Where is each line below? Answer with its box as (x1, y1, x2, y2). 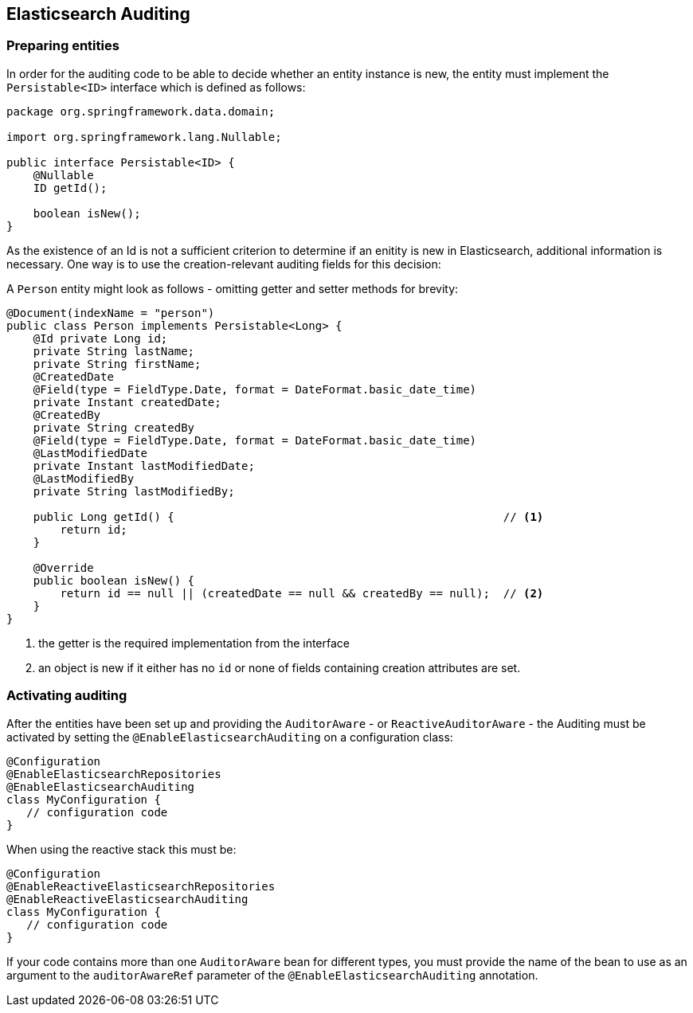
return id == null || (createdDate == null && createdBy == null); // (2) (60, 586, 544, 600)
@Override (33, 561, 94, 574)
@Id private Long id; (33, 331, 168, 345)
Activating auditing (6, 687, 127, 704)
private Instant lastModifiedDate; (33, 459, 255, 472)
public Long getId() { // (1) (33, 510, 544, 523)
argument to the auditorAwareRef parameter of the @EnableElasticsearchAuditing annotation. (6, 968, 538, 982)
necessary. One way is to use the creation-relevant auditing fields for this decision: (6, 256, 441, 271)
